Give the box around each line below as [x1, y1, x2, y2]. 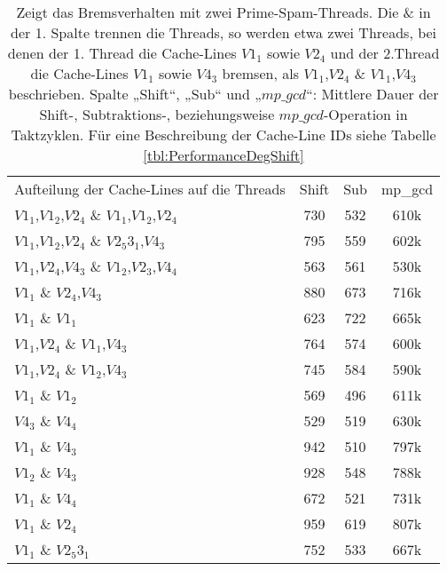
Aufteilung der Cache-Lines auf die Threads [14, 178, 286, 199]
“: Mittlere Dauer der [306, 83, 439, 104]
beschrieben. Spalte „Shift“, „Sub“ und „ [8, 83, 262, 104]
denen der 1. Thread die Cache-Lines [7, 43, 237, 63]
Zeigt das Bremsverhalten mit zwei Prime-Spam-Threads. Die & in [16, 2, 431, 22]
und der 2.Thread [330, 43, 440, 63]
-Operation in [323, 104, 408, 124]
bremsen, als [222, 63, 299, 83]
